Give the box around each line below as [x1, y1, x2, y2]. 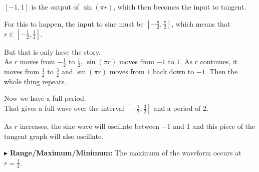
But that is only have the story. [4, 46, 101, 57]
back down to [153, 66, 194, 77]
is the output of [31, 2, 79, 12]
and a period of [153, 103, 201, 113]
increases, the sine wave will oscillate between [20, 121, 160, 131]
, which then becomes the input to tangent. [113, 2, 246, 12]
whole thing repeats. [4, 76, 67, 86]
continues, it [200, 56, 238, 67]
